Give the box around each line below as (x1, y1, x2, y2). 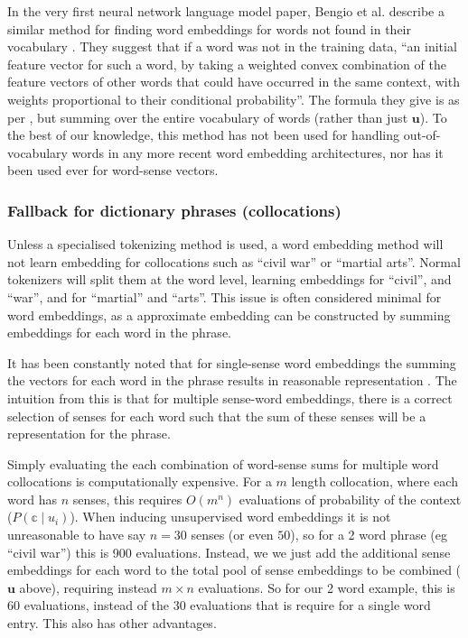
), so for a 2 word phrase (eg (290, 525, 448, 544)
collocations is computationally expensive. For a (7, 472, 272, 491)
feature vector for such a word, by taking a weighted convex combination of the (7, 54, 446, 73)
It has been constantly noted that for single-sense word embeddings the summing (7, 353, 456, 372)
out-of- (403, 125, 441, 144)
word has (7, 489, 57, 508)
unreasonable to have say (7, 525, 146, 544)
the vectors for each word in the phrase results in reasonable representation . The (7, 371, 457, 390)
